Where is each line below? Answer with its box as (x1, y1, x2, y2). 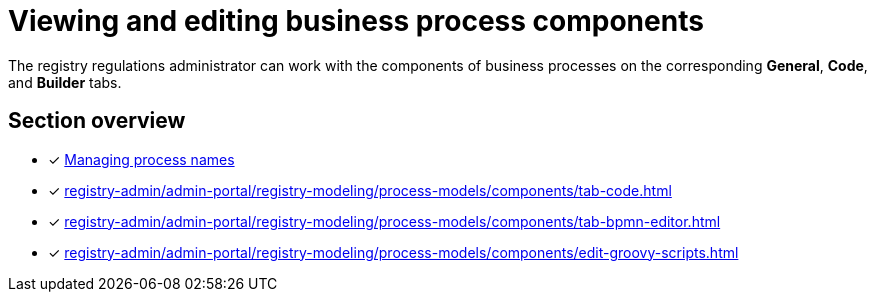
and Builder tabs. (8, 73, 122, 91)
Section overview (8, 108, 186, 134)
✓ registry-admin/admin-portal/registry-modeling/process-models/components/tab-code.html (48, 181, 672, 199)
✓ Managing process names (48, 150, 235, 168)
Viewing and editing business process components (8, 4, 704, 38)
